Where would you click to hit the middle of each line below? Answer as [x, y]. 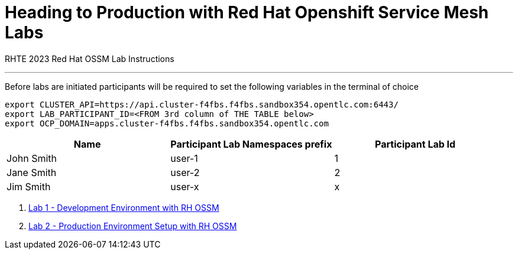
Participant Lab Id [415, 144]
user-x [185, 186]
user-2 [185, 172]
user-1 [184, 158]
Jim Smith [29, 186]
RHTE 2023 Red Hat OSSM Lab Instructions [90, 58]
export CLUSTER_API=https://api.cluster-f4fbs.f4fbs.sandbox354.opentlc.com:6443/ [202, 104]
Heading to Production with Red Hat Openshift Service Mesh [247, 12]
